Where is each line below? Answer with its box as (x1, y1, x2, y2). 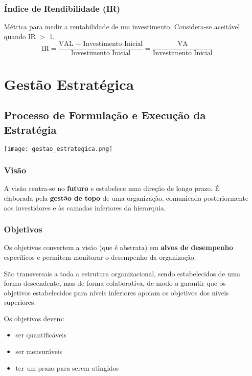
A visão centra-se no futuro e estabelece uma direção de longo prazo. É (4, 183, 220, 193)
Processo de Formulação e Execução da (4, 107, 206, 123)
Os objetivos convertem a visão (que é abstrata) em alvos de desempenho (4, 242, 233, 252)
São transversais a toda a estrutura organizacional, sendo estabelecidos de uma (4, 268, 240, 278)
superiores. (4, 297, 36, 307)
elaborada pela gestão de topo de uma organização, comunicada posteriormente (4, 192, 249, 203)
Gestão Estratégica (4, 74, 134, 94)
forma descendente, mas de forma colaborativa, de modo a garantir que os (4, 278, 226, 288)
